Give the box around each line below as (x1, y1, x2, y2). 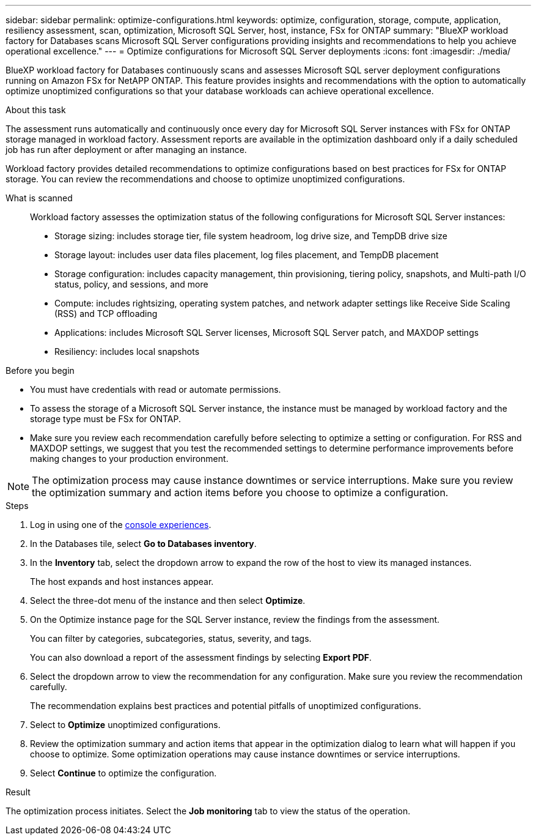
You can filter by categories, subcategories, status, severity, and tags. (30, 633, 312, 644)
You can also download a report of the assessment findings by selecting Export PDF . (30, 652, 372, 663)
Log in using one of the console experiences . (30, 519, 211, 530)
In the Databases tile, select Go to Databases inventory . (30, 538, 257, 549)
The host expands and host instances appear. (30, 576, 214, 587)
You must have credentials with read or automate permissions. (30, 384, 281, 395)
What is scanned (6, 193, 73, 203)
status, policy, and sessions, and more (54, 279, 208, 289)
